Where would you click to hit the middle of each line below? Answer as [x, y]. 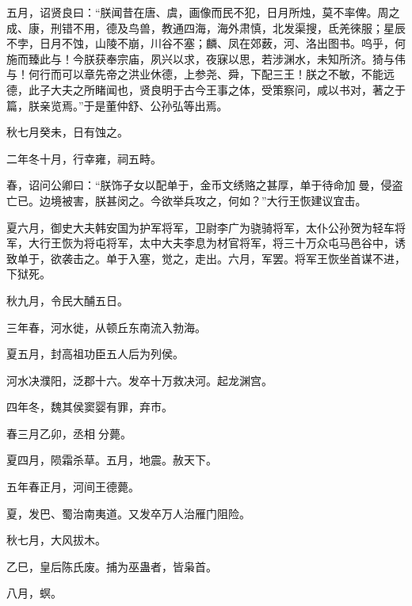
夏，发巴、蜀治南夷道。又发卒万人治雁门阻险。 [128, 513]
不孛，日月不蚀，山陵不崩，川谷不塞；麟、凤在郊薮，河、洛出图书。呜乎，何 [206, 43]
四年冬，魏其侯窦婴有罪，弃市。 [90, 407]
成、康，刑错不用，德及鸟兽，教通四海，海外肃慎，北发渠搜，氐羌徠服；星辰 [206, 27]
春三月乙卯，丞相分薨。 [69, 433]
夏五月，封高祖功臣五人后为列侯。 [95, 354]
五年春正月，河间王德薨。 [73, 487]
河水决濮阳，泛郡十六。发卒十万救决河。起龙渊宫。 [139, 380]
